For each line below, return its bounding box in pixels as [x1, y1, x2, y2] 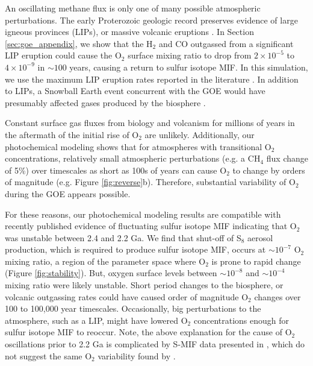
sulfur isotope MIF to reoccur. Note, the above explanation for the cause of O [5, 326, 292, 338]
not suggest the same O [5, 349, 92, 362]
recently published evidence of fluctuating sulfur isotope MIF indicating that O [5, 219, 297, 232]
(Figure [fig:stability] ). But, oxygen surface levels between [5, 267, 217, 279]
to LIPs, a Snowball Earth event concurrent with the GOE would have [5, 84, 265, 97]
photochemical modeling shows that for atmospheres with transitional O [5, 140, 271, 153]
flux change [266, 152, 308, 165]
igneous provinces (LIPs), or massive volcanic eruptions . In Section [5, 25, 254, 38]
